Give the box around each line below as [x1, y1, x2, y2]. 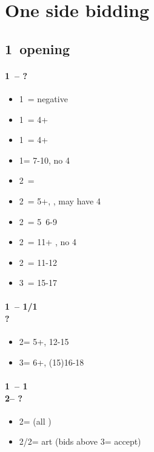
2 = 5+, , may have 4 [19, 194, 101, 207]
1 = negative [19, 92, 68, 105]
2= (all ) [19, 414, 52, 427]
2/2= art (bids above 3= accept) [19, 435, 141, 448]
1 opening [5, 39, 70, 58]
